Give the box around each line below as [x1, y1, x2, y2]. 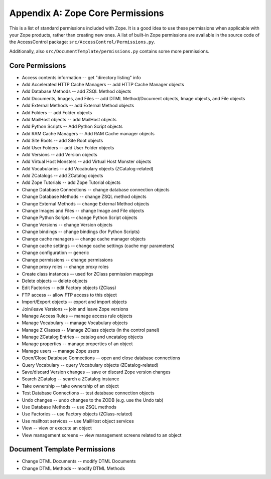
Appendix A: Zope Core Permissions [9, 8, 164, 19]
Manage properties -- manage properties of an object [22, 341, 133, 347]
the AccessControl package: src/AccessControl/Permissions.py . [9, 39, 156, 45]
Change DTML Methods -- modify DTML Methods [22, 465, 125, 471]
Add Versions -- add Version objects [22, 151, 97, 157]
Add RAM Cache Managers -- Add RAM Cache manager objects [22, 130, 155, 136]
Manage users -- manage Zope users [22, 348, 99, 354]
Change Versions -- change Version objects [22, 221, 113, 227]
